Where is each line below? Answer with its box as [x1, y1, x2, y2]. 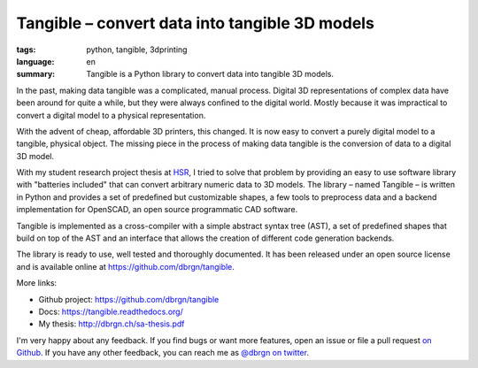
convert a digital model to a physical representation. [16, 110, 206, 120]
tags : [16, 44, 36, 55]
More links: [16, 278, 58, 288]
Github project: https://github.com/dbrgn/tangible [38, 294, 220, 304]
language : [16, 56, 55, 66]
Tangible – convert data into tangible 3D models [16, 13, 375, 33]
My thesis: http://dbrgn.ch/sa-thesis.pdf [38, 318, 185, 329]
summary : [16, 69, 56, 80]
